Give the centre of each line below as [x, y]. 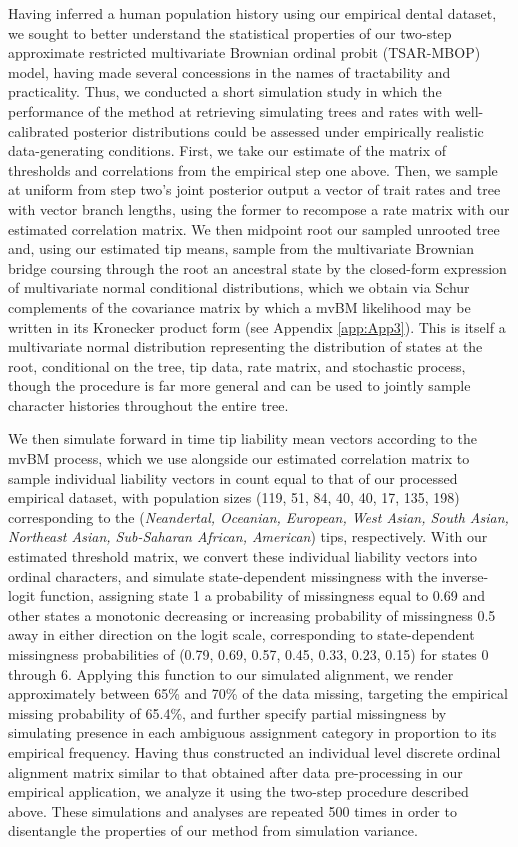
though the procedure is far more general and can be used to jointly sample [239, 385]
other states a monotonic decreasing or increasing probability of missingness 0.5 [252, 614]
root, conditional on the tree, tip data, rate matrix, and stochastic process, [237, 365]
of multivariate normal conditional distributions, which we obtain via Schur [239, 287]
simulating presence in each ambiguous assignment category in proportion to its [252, 732]
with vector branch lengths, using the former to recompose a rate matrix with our [259, 208]
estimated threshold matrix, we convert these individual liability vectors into [243, 556]
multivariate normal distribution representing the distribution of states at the [245, 346]
